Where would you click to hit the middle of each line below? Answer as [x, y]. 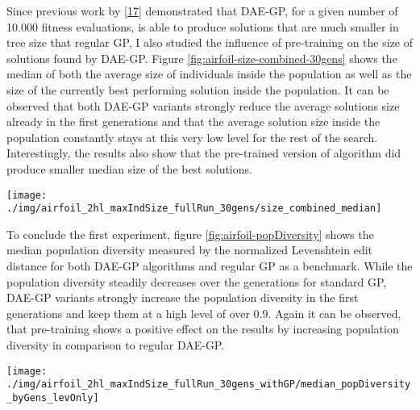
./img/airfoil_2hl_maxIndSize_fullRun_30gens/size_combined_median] [194, 209]
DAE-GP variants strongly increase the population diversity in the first [183, 297]
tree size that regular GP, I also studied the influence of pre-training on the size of [210, 42]
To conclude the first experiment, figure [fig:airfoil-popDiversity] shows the [190, 234]
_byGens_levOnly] [53, 397]
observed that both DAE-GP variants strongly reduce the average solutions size [203, 105]
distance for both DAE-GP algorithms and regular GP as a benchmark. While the [210, 266]
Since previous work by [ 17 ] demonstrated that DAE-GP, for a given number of [202, 10]
